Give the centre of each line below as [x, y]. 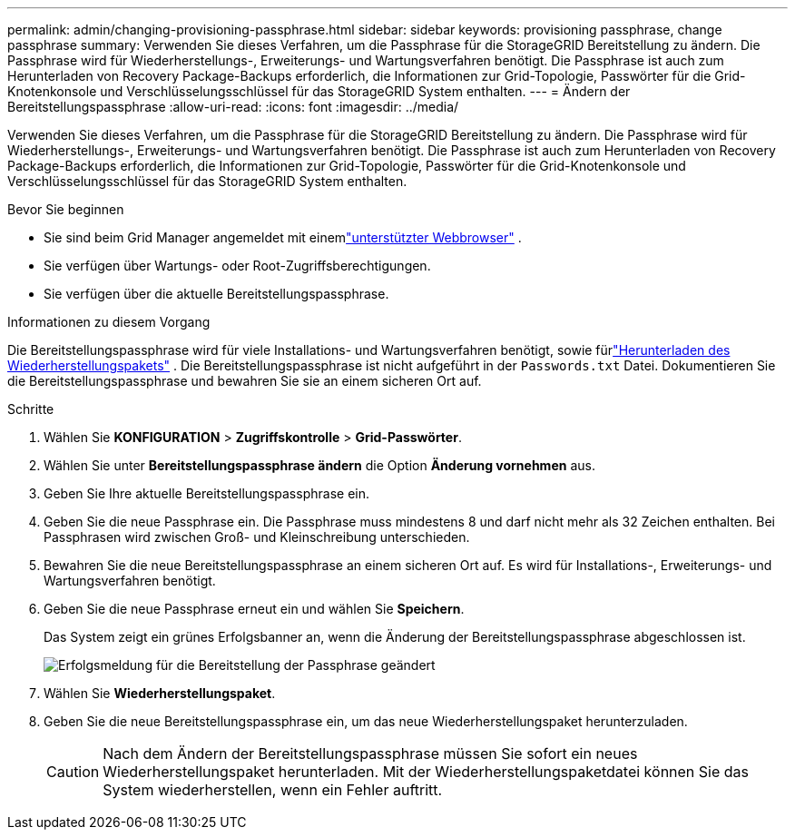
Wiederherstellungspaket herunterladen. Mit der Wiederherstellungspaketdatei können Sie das [426, 772]
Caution [73, 772]
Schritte [31, 409]
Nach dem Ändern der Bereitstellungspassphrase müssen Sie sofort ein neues [370, 753]
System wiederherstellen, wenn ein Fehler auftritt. [273, 790]
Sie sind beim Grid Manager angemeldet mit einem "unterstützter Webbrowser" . [283, 237]
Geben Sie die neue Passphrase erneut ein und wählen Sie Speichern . [254, 609]
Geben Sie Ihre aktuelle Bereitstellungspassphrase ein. [206, 493]
